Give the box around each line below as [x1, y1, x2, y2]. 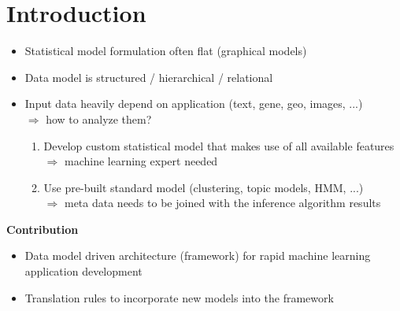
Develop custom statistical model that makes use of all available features [43, 137, 394, 154]
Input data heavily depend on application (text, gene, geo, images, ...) [24, 95, 363, 112]
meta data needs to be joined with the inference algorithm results [64, 194, 381, 211]
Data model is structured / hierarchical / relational [24, 68, 273, 85]
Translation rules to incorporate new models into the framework [24, 289, 334, 305]
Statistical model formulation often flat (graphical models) [24, 43, 307, 59]
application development [24, 263, 143, 280]
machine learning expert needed [64, 153, 218, 169]
